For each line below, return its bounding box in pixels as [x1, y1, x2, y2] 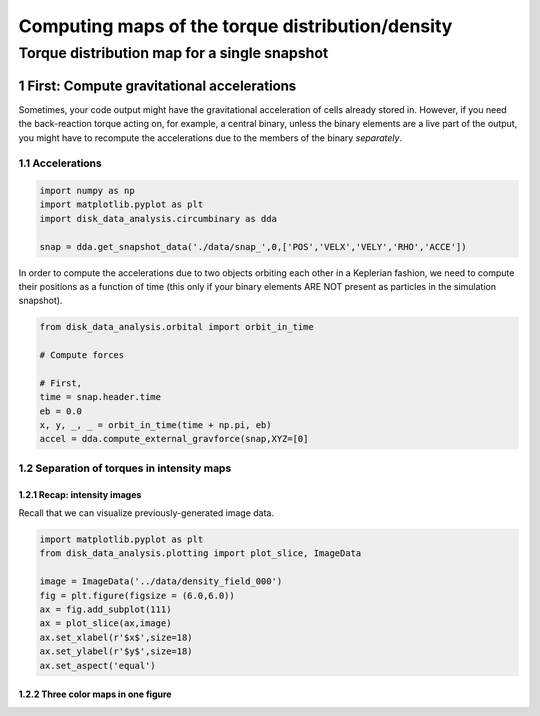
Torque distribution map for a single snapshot [18, 44, 329, 62]
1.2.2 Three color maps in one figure [18, 688, 172, 700]
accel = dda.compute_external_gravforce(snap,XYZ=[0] [39, 433, 309, 445]
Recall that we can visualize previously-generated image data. [18, 507, 275, 519]
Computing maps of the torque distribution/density [18, 15, 453, 37]
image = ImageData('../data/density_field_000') [39, 576, 283, 587]
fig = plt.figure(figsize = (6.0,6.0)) [39, 590, 235, 601]
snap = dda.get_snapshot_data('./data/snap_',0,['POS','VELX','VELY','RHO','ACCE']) [39, 241, 467, 252]
